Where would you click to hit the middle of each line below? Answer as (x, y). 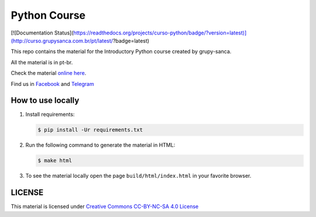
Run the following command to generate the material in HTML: (100, 145)
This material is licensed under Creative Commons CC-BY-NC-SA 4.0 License (105, 206)
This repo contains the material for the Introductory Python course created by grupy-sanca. (121, 51)
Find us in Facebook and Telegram (52, 84)
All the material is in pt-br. (42, 62)
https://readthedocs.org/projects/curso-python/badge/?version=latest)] (160, 33)
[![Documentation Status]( (42, 33)
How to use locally (45, 100)
